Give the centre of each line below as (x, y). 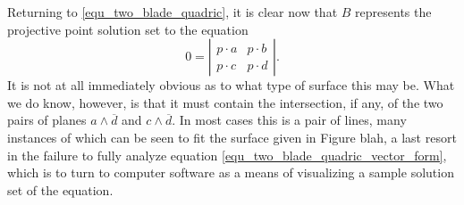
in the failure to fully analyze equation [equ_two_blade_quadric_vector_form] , (227, 155)
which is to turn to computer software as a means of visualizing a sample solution (231, 172)
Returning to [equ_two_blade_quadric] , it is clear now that (173, 12)
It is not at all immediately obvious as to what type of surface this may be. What (231, 85)
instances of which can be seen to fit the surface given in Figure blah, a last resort (232, 137)
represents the (393, 12)
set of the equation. (60, 189)
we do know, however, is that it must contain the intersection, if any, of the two (225, 102)
